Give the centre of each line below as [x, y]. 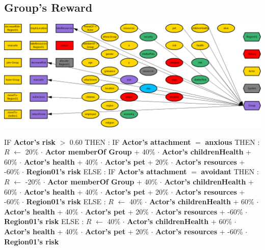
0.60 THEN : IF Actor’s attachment [130, 142]
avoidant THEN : [230, 171]
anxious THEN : [232, 142]
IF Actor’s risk [30, 142]
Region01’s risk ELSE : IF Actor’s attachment [107, 171]
